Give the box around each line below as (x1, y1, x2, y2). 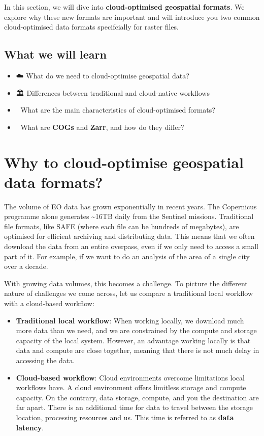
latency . (16, 422, 44, 432)
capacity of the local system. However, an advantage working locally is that (16, 335, 251, 345)
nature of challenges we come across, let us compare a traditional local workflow (4, 288, 253, 298)
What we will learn (4, 46, 107, 62)
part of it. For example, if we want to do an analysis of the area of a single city (4, 251, 250, 261)
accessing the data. (16, 355, 75, 365)
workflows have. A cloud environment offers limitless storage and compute (16, 382, 246, 393)
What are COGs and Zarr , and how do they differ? (20, 121, 184, 132)
